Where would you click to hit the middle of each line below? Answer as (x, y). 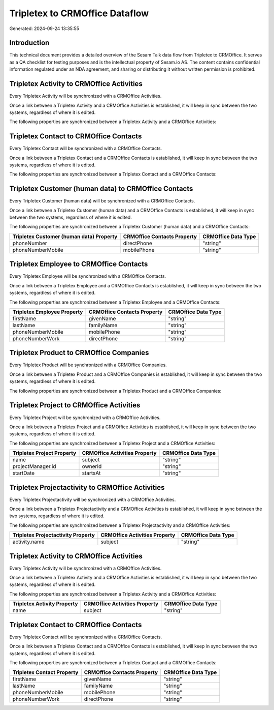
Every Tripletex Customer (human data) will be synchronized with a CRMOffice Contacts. (102, 201)
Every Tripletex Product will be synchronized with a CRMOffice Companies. (88, 365)
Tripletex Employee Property (48, 312)
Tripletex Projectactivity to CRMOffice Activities (87, 487)
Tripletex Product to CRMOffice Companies (79, 353)
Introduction (29, 43)
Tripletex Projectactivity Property (54, 535)
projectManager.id (34, 466)
